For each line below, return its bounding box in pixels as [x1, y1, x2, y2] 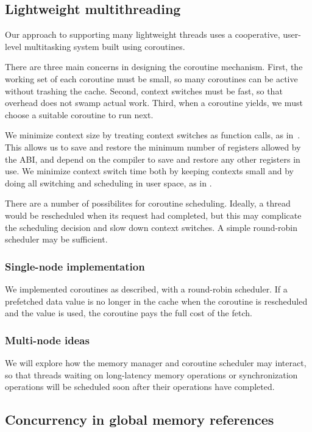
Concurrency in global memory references [5, 410, 274, 429]
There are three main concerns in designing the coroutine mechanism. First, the [5, 60, 303, 73]
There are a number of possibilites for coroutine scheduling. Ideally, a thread [5, 197, 291, 210]
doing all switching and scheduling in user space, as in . [5, 176, 212, 189]
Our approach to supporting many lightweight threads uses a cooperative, [5, 28, 280, 41]
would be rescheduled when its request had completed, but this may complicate [5, 208, 302, 221]
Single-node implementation [5, 258, 145, 274]
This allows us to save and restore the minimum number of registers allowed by [5, 140, 301, 153]
